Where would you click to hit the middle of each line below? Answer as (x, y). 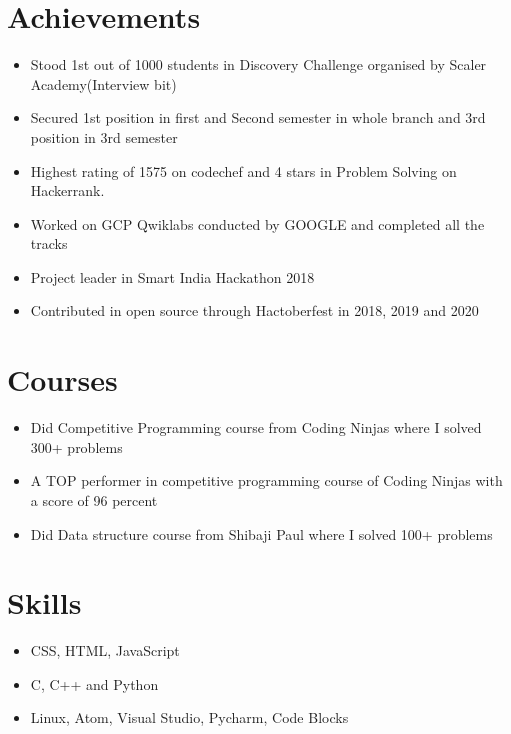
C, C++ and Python (94, 683)
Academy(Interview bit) (103, 83)
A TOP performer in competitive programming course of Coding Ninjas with (266, 480)
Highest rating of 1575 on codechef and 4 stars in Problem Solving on (243, 170)
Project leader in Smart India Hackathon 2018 (172, 276)
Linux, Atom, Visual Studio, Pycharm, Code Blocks (189, 717)
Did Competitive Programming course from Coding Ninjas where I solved (256, 427)
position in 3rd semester (104, 136)
